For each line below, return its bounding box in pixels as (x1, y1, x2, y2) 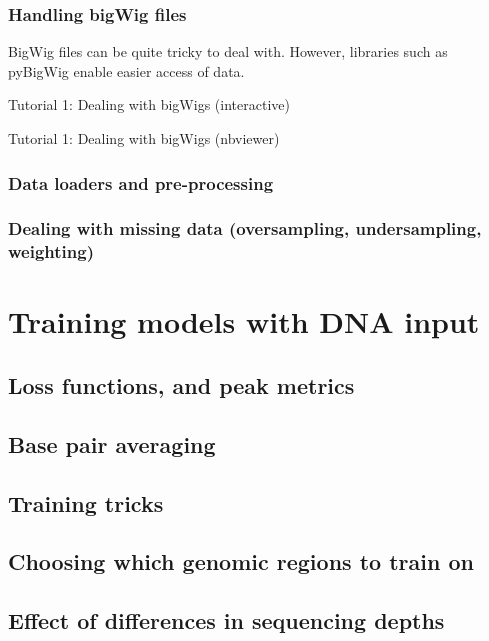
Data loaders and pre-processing (8, 170, 274, 195)
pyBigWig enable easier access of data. (8, 60, 245, 81)
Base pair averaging (8, 428, 216, 459)
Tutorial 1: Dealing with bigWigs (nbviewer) (8, 128, 280, 148)
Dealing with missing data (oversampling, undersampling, (8, 216, 482, 241)
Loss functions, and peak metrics (8, 369, 355, 400)
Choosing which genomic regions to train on (8, 546, 474, 577)
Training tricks (8, 487, 164, 518)
